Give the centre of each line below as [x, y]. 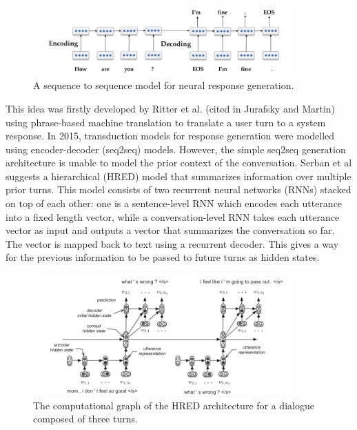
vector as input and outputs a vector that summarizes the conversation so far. [170, 230]
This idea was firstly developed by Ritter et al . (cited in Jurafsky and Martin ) [171, 108]
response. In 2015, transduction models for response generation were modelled [170, 136]
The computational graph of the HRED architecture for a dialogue [174, 405]
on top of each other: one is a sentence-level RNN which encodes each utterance [174, 203]
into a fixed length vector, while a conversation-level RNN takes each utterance [173, 216]
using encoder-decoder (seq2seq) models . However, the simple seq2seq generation [176, 149]
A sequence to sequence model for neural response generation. [164, 85]
